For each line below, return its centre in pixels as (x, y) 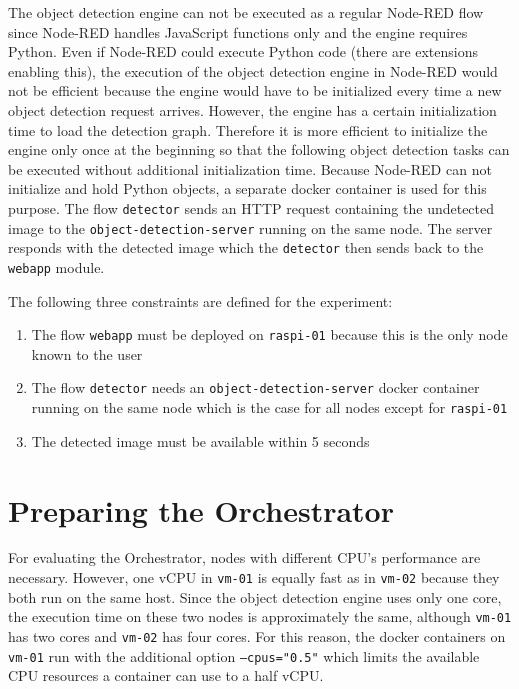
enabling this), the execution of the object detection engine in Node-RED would (253, 70)
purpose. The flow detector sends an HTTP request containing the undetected (251, 207)
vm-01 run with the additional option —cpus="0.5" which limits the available (244, 655)
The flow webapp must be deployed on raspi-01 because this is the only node (269, 334)
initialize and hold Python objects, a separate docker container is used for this (247, 188)
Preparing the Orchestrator (201, 509)
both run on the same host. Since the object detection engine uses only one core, (255, 596)
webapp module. (56, 266)
